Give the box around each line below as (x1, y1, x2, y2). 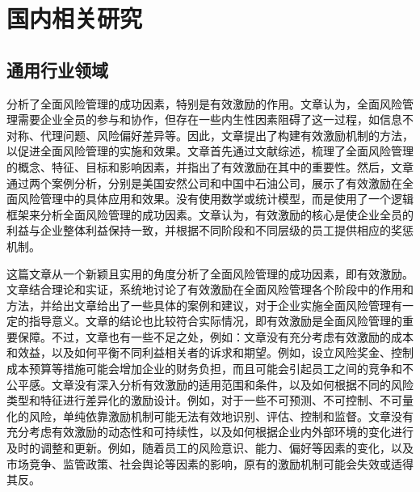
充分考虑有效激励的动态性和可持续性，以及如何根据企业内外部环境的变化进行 (6, 423, 414, 440)
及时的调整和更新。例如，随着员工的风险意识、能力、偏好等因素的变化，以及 (6, 439, 414, 456)
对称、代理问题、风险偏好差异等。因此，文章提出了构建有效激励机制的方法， (6, 126, 414, 143)
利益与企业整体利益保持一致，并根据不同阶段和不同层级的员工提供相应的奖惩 (6, 222, 414, 239)
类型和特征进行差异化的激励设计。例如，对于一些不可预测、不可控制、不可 (6, 392, 402, 409)
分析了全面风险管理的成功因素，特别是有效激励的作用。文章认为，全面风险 (6, 95, 402, 112)
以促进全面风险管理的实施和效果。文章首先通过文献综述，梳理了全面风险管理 (6, 142, 414, 159)
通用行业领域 (6, 57, 108, 82)
